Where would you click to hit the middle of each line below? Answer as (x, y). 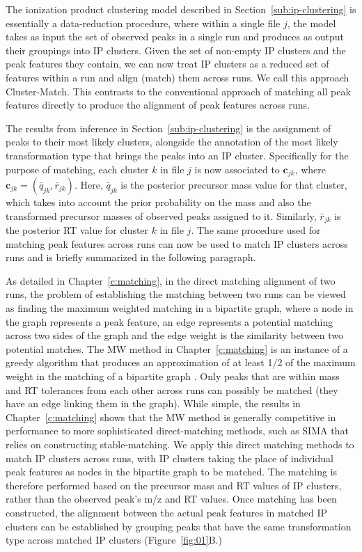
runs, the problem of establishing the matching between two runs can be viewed (176, 294)
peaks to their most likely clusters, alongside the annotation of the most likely (172, 142)
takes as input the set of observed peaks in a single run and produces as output (175, 37)
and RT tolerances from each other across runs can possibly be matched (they (172, 389)
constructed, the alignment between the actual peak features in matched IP (167, 512)
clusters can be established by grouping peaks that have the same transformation (179, 526)
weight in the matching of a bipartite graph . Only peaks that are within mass (173, 376)
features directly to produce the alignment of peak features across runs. (158, 105)
